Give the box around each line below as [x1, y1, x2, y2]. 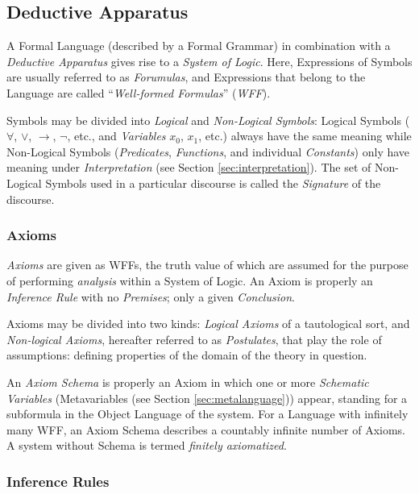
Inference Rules [6, 471, 110, 491]
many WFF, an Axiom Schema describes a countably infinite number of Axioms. [6, 421, 405, 438]
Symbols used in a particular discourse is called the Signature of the [45, 174, 381, 191]
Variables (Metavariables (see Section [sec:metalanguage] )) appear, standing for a [6, 389, 408, 406]
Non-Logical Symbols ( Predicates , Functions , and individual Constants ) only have [6, 143, 410, 160]
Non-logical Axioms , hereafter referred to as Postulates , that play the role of [6, 330, 382, 347]
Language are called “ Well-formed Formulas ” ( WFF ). [6, 84, 271, 101]
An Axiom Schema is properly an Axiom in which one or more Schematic [6, 373, 369, 390]
